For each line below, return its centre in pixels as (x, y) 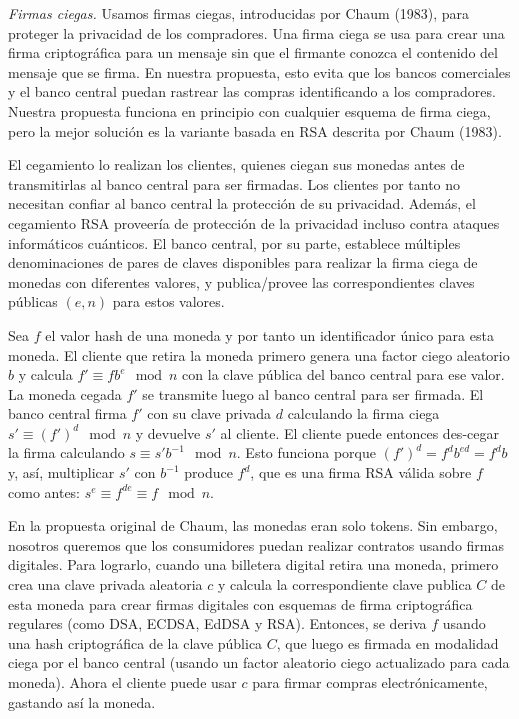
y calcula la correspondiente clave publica (344, 584)
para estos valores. (168, 301)
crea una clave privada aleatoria (105, 584)
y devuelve (168, 432)
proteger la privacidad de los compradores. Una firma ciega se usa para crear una (256, 32)
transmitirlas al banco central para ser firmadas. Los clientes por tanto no (234, 183)
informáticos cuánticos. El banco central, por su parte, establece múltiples (234, 242)
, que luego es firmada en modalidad (387, 642)
